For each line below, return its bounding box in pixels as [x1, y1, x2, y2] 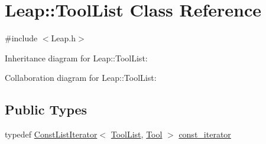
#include [5, 32, 38, 44]
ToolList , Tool [111, 128, 163, 140]
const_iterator [179, 128, 231, 140]
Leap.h [51, 32, 76, 44]
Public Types [5, 100, 87, 119]
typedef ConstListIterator [5, 128, 98, 140]
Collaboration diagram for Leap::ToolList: [5, 71, 157, 84]
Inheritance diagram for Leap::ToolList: [5, 51, 148, 64]
